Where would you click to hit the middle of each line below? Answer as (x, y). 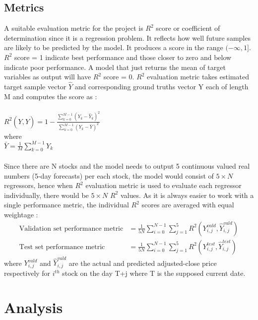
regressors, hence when (38, 185)
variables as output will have (48, 77)
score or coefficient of (188, 28)
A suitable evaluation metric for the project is (74, 28)
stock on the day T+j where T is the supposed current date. (154, 273)
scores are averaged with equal (188, 205)
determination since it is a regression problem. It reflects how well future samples (127, 37)
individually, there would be (46, 195)
